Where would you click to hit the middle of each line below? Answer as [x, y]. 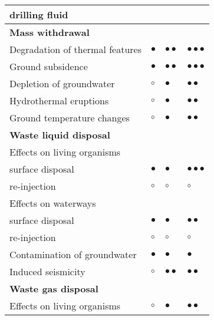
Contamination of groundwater [73, 254]
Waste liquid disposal [60, 135]
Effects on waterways [53, 203]
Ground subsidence [49, 66]
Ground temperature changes [70, 118]
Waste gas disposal [54, 288]
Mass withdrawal [50, 32]
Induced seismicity [47, 271]
